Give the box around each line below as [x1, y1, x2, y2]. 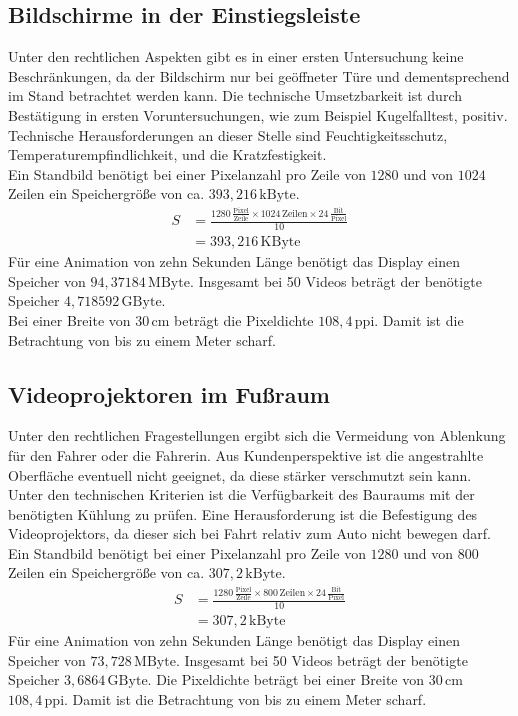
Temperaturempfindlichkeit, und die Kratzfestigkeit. [8, 144, 327, 165]
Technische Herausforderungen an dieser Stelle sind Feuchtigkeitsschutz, [8, 124, 448, 145]
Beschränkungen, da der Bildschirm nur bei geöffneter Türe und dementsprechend [8, 65, 510, 86]
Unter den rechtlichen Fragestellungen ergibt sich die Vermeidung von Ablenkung [8, 425, 506, 446]
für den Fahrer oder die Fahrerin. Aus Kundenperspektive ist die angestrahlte [8, 444, 484, 465]
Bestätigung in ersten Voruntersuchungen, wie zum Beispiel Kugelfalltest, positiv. [8, 104, 508, 125]
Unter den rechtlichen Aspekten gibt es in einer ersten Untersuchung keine [8, 46, 464, 67]
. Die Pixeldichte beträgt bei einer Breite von [147, 669, 425, 690]
